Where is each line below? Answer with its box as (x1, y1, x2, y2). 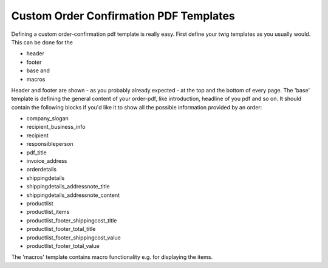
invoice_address (26, 157, 67, 165)
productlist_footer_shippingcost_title (26, 216, 117, 224)
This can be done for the (11, 38, 73, 46)
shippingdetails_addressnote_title (26, 183, 110, 190)
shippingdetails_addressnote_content (26, 191, 120, 199)
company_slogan (26, 115, 69, 122)
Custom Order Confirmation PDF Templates (11, 9, 235, 22)
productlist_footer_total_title (26, 225, 96, 233)
